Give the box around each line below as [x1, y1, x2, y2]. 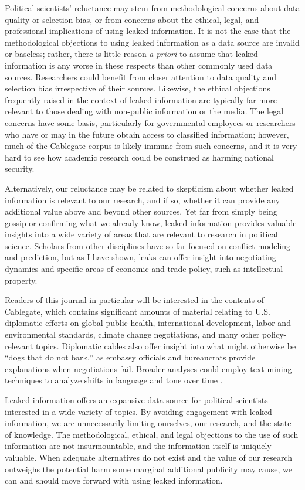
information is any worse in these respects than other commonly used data [5, 59, 273, 71]
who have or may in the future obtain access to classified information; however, [5, 128, 289, 140]
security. [5, 162, 35, 175]
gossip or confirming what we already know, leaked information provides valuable [5, 216, 297, 229]
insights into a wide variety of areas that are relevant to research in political [5, 228, 278, 240]
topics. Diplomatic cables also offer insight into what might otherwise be [35, 339, 296, 352]
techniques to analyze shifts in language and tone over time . [5, 374, 223, 386]
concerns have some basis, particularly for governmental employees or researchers [5, 116, 296, 128]
